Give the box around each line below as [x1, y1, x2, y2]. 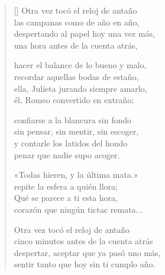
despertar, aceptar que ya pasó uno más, [14, 246, 161, 258]
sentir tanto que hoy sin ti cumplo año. [14, 258, 156, 270]
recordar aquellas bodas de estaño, [14, 70, 139, 82]
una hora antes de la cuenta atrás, [14, 39, 138, 51]
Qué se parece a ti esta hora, [14, 191, 118, 204]
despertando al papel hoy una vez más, [14, 27, 155, 40]
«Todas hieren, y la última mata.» [14, 168, 138, 181]
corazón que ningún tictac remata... [14, 203, 143, 215]
